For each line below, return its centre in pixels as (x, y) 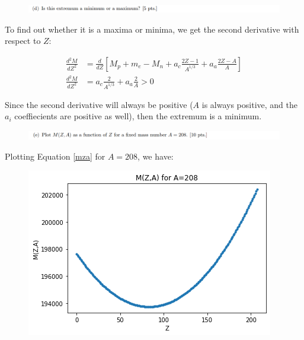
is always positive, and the (249, 104)
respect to (23, 41)
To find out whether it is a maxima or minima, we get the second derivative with (152, 29)
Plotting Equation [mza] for (55, 156)
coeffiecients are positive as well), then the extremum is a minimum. (138, 116)
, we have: (156, 156)
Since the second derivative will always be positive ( (99, 104)
